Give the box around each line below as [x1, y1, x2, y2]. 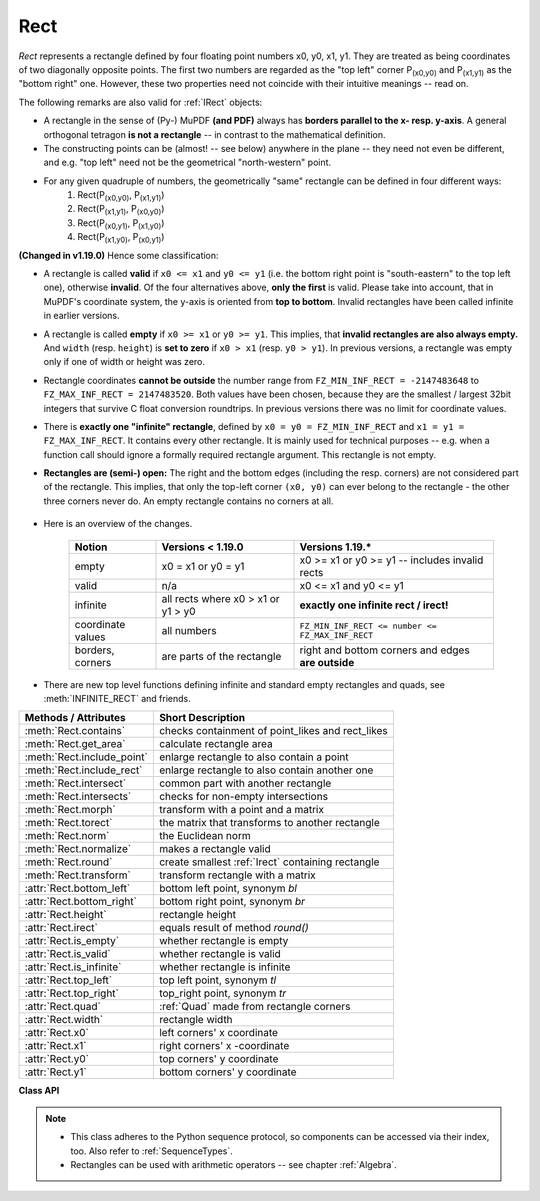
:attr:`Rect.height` [24, 908, 107, 922]
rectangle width [158, 1013, 234, 1027]
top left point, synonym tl [158, 973, 277, 987]
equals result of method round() [158, 921, 309, 935]
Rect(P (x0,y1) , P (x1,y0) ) [77, 216, 165, 231]
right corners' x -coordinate [158, 1039, 290, 1053]
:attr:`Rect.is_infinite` [24, 960, 122, 974]
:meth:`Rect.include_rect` [24, 763, 143, 777]
